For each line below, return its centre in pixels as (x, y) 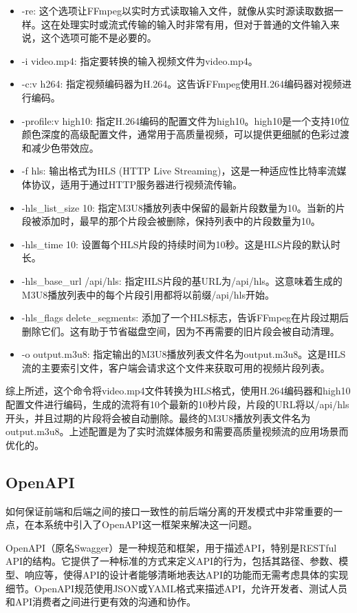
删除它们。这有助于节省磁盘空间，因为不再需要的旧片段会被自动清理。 (181, 331)
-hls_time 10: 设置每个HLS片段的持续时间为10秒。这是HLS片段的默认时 (181, 244)
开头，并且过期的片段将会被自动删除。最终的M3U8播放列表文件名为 (158, 418)
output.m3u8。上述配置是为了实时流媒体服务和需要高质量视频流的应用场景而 (177, 431)
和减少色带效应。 (60, 147)
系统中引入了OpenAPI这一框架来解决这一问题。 (151, 524)
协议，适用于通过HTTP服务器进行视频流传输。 (137, 184)
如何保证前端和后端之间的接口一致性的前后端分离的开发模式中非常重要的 (169, 511)
